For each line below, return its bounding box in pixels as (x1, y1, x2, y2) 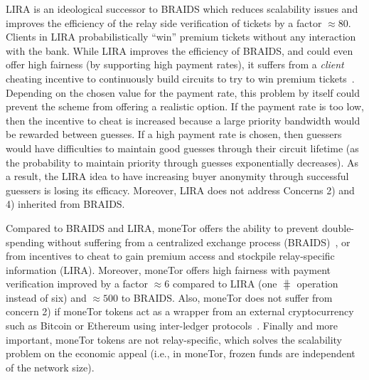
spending (6, 234, 45, 249)
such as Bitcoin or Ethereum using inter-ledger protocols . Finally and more (6, 318, 338, 333)
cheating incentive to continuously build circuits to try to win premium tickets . (6, 70, 355, 85)
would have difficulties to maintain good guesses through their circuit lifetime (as (6, 140, 359, 155)
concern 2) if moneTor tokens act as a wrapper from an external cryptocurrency (6, 304, 354, 319)
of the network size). (6, 359, 95, 374)
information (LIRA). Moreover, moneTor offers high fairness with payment (6, 262, 331, 277)
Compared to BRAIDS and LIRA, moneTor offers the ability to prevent (6, 220, 319, 235)
